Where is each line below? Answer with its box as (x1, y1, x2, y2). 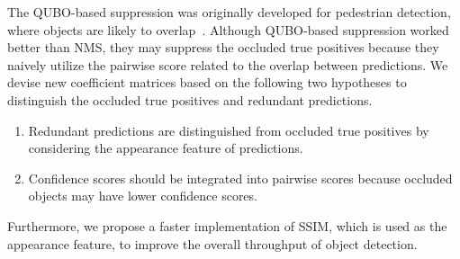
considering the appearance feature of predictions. (28, 138, 303, 157)
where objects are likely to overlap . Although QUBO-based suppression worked (7, 20, 449, 39)
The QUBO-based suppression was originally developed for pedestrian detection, (7, 3, 451, 21)
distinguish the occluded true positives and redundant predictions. (7, 90, 373, 109)
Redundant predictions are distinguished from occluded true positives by (28, 121, 429, 139)
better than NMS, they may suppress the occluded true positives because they (7, 38, 439, 57)
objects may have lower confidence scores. (28, 186, 257, 205)
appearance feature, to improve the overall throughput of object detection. (7, 234, 418, 253)
